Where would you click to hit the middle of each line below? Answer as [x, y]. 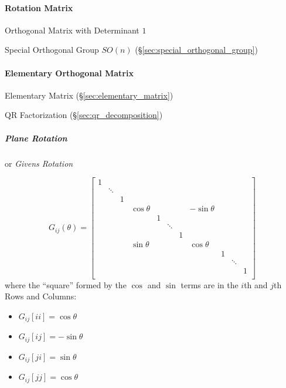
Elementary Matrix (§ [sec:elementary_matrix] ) [89, 95]
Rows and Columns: [41, 296]
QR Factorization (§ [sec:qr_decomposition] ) [84, 115]
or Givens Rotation [39, 163]
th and [256, 284]
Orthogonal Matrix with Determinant [72, 30]
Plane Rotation [36, 138]
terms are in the [210, 284]
